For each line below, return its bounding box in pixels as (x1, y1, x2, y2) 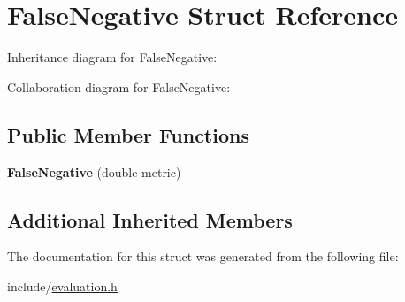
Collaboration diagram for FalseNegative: (7, 77, 231, 96)
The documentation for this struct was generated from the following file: (7, 247, 399, 266)
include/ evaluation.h (7, 276, 118, 295)
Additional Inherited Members (7, 205, 293, 233)
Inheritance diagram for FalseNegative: (7, 48, 218, 66)
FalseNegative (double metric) (7, 162, 181, 181)
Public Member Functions (7, 120, 249, 148)
